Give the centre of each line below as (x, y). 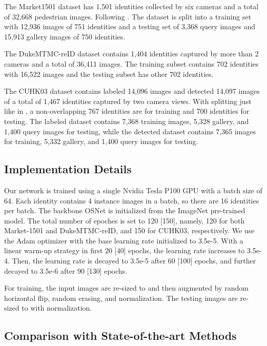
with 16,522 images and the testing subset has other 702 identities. (109, 74)
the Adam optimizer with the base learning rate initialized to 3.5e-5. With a (124, 240)
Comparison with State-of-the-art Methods (120, 335)
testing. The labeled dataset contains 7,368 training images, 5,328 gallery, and (127, 121)
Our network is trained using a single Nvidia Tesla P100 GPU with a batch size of (133, 190)
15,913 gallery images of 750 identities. (65, 36)
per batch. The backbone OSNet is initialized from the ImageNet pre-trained (125, 210)
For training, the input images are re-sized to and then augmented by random (126, 288)
